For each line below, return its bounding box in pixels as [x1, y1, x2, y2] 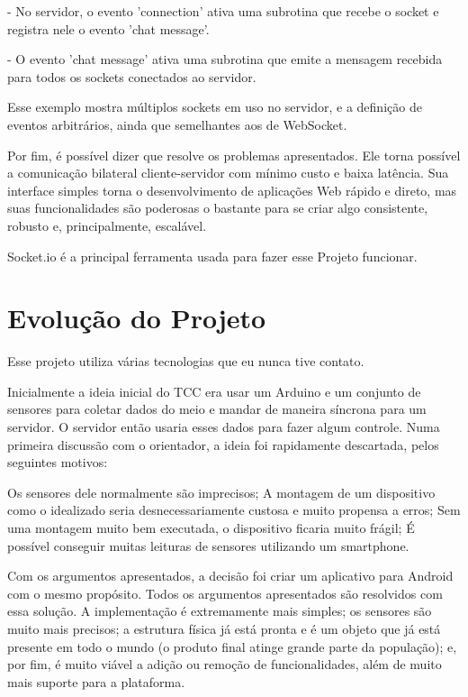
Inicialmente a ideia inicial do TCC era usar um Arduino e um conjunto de [7, 381, 421, 400]
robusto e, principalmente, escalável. [7, 216, 207, 234]
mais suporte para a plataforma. [7, 672, 185, 691]
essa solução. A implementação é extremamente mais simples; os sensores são [7, 601, 432, 620]
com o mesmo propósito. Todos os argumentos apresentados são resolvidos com [7, 583, 443, 602]
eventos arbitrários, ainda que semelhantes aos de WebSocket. [7, 115, 347, 133]
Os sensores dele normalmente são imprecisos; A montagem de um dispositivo [7, 482, 436, 501]
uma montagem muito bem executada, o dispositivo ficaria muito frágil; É [7, 518, 415, 537]
